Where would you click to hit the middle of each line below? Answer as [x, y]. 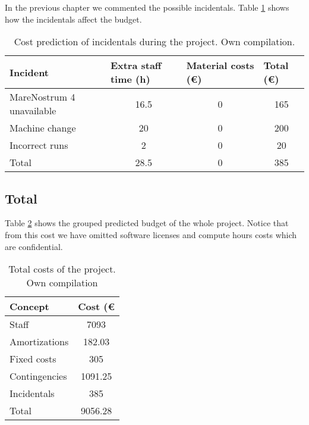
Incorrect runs [39, 145]
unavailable [33, 111]
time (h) [130, 79]
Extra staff [136, 65]
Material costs [220, 65]
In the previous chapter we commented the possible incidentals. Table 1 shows [147, 7]
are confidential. [34, 246]
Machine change [43, 128]
